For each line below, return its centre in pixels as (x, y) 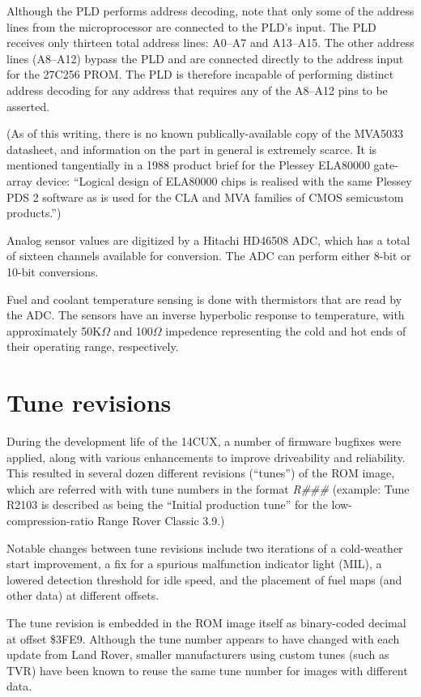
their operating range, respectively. (93, 346)
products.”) (34, 213)
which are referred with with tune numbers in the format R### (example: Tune (208, 488)
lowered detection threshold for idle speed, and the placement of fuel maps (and (204, 579)
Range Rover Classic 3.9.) (161, 520)
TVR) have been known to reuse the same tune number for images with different (207, 670)
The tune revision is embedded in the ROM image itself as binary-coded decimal (206, 622)
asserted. (28, 106)
